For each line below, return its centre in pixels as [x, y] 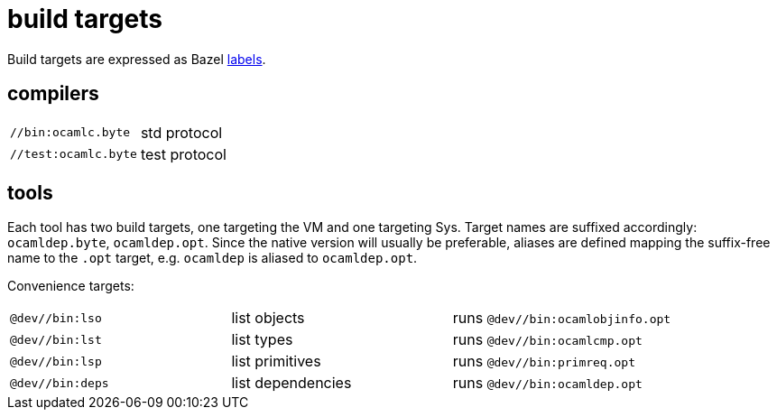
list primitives [276, 361]
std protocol [181, 132]
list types [262, 340]
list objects [268, 318]
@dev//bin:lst [56, 339]
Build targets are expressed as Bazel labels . [137, 59]
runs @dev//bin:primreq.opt [544, 361]
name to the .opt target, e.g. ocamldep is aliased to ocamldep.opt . [213, 258]
